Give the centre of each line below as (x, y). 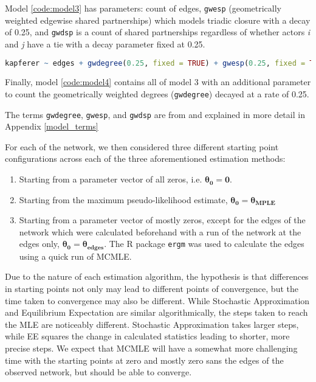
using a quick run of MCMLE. (75, 256)
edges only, (39, 244)
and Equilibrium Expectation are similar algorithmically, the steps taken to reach (156, 312)
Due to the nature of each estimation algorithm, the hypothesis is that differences (157, 276)
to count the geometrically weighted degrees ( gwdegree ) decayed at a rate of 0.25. (157, 93)
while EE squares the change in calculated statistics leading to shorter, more (147, 336)
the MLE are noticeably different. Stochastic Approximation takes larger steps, (152, 324)
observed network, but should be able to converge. (98, 372)
